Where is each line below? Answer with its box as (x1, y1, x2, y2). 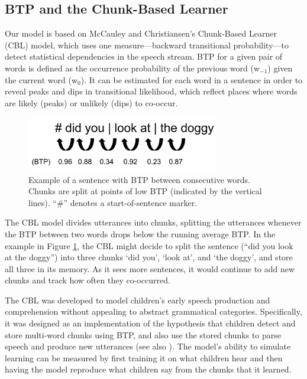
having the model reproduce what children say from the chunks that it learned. (5, 363, 292, 375)
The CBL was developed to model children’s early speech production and (5, 293, 270, 306)
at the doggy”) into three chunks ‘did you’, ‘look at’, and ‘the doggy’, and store (5, 251, 293, 263)
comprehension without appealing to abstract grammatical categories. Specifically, (5, 305, 302, 318)
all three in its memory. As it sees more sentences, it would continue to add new (5, 262, 295, 275)
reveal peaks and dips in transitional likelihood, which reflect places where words (5, 85, 298, 97)
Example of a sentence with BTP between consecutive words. (28, 173, 250, 185)
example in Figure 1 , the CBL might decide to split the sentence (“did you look (5, 239, 293, 251)
